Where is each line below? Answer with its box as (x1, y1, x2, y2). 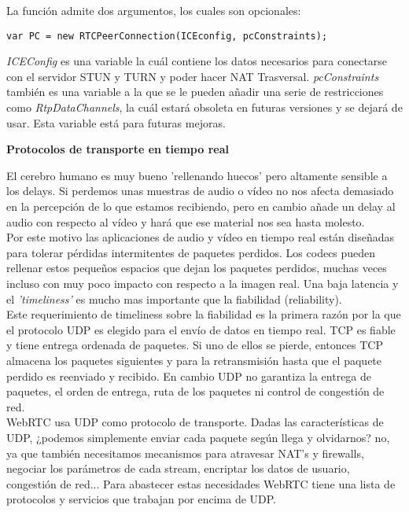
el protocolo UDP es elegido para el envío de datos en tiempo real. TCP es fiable (6, 321, 396, 337)
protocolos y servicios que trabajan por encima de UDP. (6, 491, 277, 507)
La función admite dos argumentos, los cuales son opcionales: (6, 2, 301, 18)
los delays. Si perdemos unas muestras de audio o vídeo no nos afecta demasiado (6, 182, 394, 199)
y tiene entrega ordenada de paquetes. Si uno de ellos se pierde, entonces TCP (6, 337, 383, 353)
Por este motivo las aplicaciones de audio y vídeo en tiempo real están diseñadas (6, 229, 395, 245)
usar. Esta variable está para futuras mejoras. (6, 114, 226, 131)
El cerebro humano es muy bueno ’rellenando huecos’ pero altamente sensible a (6, 167, 388, 183)
